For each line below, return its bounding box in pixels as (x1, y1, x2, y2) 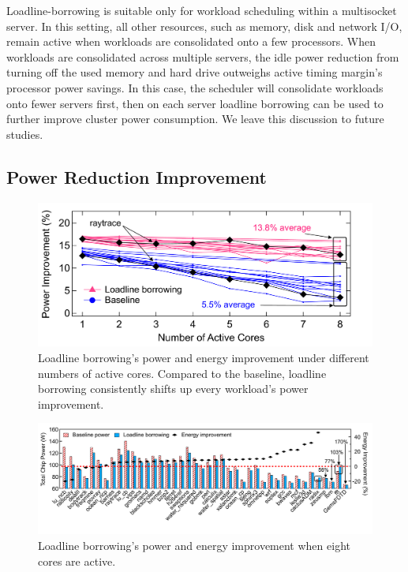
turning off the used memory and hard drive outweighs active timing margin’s (6, 64, 383, 80)
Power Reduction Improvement (6, 164, 267, 189)
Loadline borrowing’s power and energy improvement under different (38, 349, 369, 365)
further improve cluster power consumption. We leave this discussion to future (6, 110, 384, 127)
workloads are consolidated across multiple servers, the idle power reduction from (6, 48, 399, 65)
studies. (6, 125, 43, 142)
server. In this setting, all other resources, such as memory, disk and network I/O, (6, 17, 402, 34)
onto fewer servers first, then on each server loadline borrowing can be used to (6, 95, 384, 111)
